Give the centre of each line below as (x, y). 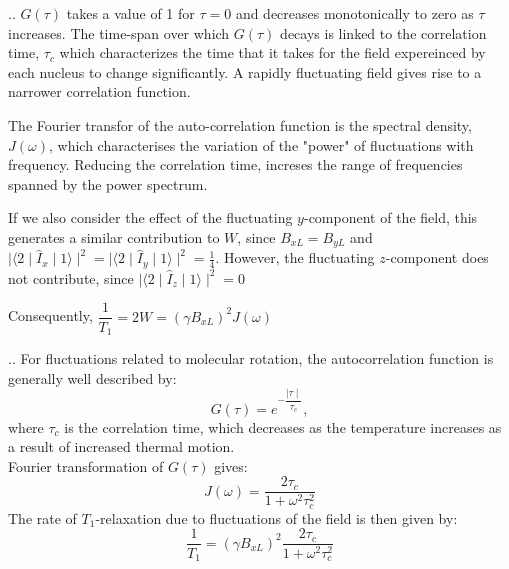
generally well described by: (92, 377)
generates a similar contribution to (114, 236)
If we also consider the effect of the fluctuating (150, 217)
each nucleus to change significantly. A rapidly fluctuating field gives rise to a (245, 71)
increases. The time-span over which (119, 32)
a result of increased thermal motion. (121, 446)
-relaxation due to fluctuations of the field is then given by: (276, 517)
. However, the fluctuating (295, 257)
